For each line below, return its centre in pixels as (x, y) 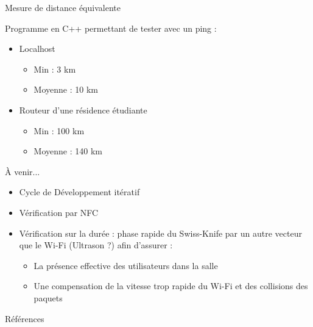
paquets (48, 297)
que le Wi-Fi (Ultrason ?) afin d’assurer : (96, 245)
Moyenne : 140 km (68, 151)
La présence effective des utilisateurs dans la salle (126, 265)
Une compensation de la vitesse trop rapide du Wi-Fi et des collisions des (171, 286)
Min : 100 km (59, 130)
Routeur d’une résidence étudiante (83, 110)
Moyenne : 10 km (66, 89)
